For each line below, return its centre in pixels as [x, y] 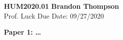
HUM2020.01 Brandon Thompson [61, 6]
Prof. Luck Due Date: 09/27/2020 [54, 15]
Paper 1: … [23, 32]
